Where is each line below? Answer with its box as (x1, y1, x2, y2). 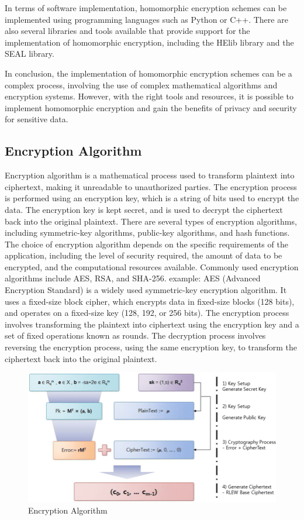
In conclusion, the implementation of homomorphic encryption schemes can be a (5, 67, 292, 79)
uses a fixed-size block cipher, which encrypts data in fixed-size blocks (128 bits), (5, 295, 295, 307)
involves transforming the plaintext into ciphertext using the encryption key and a (5, 318, 299, 330)
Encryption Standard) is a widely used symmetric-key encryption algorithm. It (5, 284, 287, 296)
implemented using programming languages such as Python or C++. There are (5, 13, 288, 25)
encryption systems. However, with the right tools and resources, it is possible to (5, 90, 293, 102)
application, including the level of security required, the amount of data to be (5, 249, 282, 261)
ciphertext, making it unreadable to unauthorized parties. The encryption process (5, 180, 297, 192)
